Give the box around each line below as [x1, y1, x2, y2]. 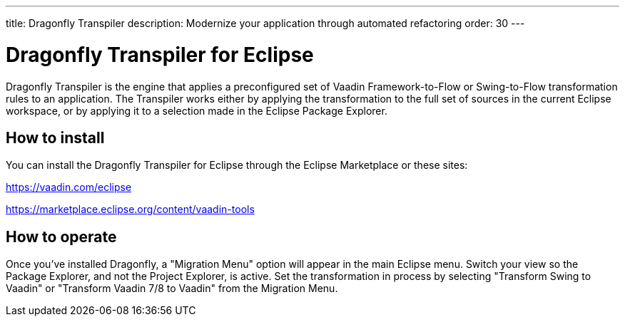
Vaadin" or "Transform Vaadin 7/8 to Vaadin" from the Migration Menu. [6, 282, 338, 295]
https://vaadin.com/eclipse [6, 181, 132, 194]
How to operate [6, 227, 117, 246]
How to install [6, 128, 105, 147]
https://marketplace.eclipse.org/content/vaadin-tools [6, 203, 255, 216]
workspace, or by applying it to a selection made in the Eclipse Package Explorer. [6, 104, 387, 117]
